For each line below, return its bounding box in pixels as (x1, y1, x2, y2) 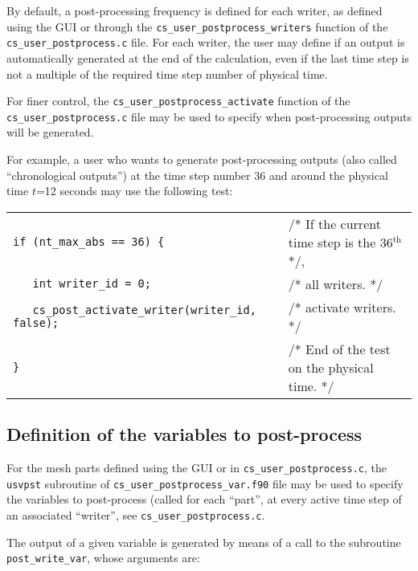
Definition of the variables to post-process (6, 422, 363, 447)
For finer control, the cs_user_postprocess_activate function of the (6, 92, 350, 109)
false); (13, 316, 59, 329)
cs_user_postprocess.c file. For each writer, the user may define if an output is (6, 34, 405, 51)
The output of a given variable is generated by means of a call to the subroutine (6, 533, 401, 550)
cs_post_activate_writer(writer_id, (32, 303, 256, 316)
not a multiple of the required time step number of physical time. (6, 65, 328, 82)
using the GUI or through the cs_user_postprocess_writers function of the (6, 18, 388, 35)
